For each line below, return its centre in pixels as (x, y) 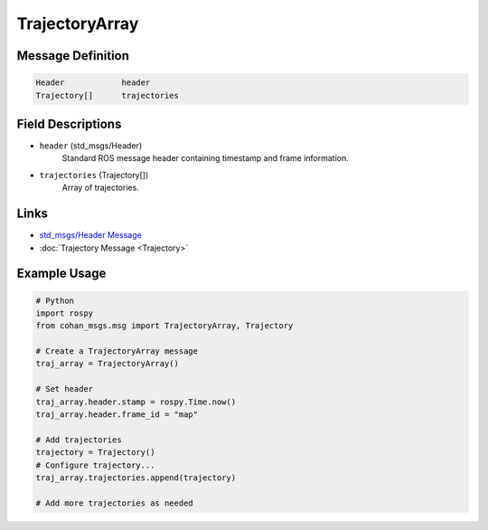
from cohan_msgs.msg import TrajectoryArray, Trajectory (164, 326)
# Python (55, 300)
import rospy (65, 313)
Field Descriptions (69, 123)
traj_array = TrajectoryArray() (108, 364)
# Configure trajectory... (95, 465)
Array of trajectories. (100, 188)
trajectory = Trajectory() (95, 453)
